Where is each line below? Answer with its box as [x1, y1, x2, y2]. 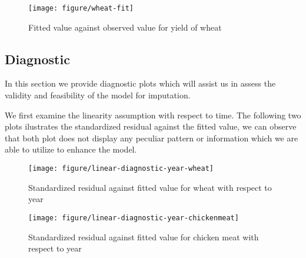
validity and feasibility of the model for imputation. [5, 89, 191, 101]
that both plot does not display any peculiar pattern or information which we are [5, 131, 298, 144]
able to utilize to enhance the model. [5, 143, 137, 156]
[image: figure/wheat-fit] [28, 4, 134, 12]
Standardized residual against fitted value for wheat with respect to [28, 181, 272, 193]
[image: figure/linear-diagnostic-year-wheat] [28, 164, 214, 173]
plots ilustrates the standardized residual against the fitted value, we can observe [5, 120, 297, 133]
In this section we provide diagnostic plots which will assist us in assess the [5, 77, 276, 90]
